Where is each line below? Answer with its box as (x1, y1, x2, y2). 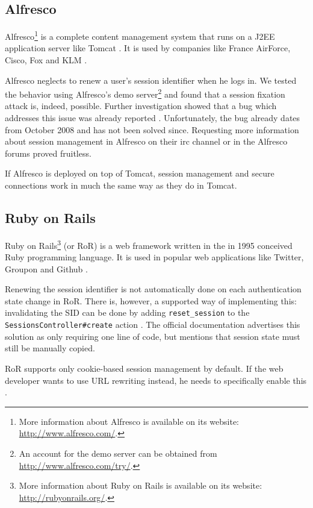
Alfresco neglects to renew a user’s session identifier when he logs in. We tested (5, 74, 297, 86)
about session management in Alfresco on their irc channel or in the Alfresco (5, 135, 288, 148)
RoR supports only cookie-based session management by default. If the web (5, 362, 284, 374)
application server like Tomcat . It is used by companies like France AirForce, (5, 42, 291, 54)
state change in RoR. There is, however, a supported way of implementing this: (5, 294, 297, 307)
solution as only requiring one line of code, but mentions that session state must (5, 330, 300, 342)
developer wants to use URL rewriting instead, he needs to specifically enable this (5, 374, 307, 386)
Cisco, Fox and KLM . (5, 54, 87, 66)
